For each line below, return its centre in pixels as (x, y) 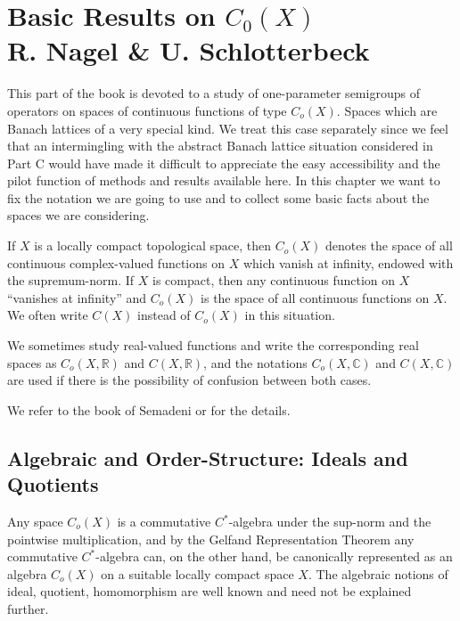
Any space (35, 521)
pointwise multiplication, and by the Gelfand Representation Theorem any (211, 539)
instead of (164, 315)
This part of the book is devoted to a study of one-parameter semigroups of (214, 93)
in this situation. (290, 315)
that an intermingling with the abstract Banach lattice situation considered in (220, 146)
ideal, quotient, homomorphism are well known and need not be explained (209, 591)
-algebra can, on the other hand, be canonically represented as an (274, 556)
